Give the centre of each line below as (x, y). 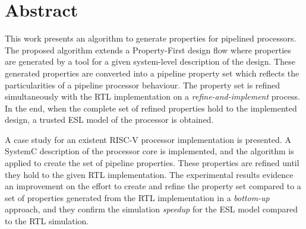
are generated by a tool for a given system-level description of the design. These (150, 61)
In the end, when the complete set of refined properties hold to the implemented (151, 108)
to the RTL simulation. (47, 221)
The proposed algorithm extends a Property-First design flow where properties (148, 50)
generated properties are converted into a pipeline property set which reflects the (152, 73)
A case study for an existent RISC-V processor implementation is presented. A (148, 139)
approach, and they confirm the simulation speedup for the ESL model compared (151, 209)
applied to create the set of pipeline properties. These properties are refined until (152, 163)
